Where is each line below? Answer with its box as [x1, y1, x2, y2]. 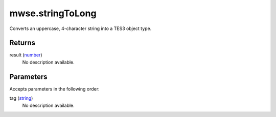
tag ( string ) [9, 95, 33, 101]
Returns [9, 39, 36, 47]
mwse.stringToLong [9, 8, 97, 19]
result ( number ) [9, 52, 43, 58]
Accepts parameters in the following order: [9, 85, 100, 92]
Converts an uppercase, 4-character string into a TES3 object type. [9, 25, 152, 32]
